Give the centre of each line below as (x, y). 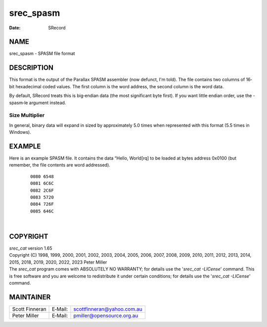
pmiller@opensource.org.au (106, 316)
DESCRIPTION (31, 68)
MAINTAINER (30, 297)
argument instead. (47, 103)
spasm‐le (19, 103)
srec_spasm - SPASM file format (42, 54)
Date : (15, 28)
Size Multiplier (27, 115)
